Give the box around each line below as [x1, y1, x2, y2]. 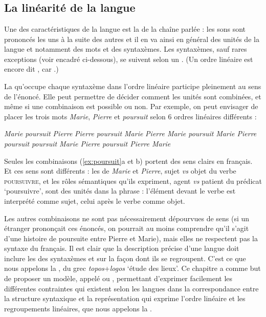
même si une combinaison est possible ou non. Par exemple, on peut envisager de [4, 101, 258, 112]
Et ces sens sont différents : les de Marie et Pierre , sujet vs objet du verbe [4, 165, 236, 176]
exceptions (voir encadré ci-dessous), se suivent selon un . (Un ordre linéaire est [4, 53, 253, 64]
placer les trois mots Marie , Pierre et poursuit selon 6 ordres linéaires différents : [4, 111, 257, 121]
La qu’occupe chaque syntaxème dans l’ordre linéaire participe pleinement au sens [4, 80, 261, 91]
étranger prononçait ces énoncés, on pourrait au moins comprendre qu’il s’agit [4, 223, 249, 234]
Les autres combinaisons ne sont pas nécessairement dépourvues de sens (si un [4, 213, 250, 223]
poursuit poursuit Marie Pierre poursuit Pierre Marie [4, 138, 171, 149]
